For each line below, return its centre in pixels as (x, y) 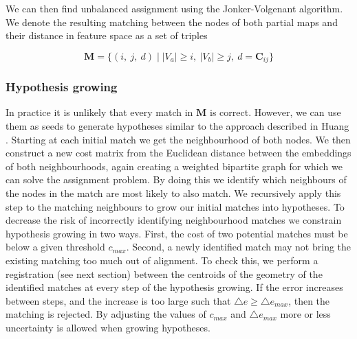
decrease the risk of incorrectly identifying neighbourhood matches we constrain (174, 220)
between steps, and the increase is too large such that (118, 300)
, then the (309, 300)
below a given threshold (55, 247)
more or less (305, 314)
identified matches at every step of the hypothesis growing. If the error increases (174, 287)
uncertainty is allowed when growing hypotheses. (108, 327)
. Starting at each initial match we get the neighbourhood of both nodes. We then (178, 139)
